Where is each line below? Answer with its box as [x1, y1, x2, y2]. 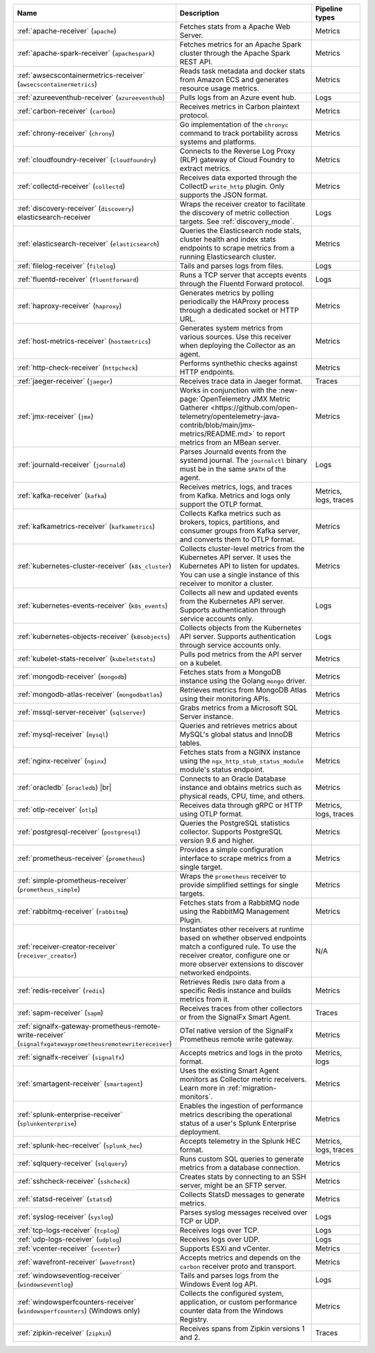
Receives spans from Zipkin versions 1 [179, 1324, 305, 1333]
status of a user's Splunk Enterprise [179, 1118, 297, 1127]
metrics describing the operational [179, 1110, 292, 1119]
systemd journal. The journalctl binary [179, 456, 308, 465]
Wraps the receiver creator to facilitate [179, 199, 306, 209]
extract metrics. [179, 164, 232, 173]
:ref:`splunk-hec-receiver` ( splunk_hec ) [17, 1141, 142, 1150]
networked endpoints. [179, 968, 251, 977]
